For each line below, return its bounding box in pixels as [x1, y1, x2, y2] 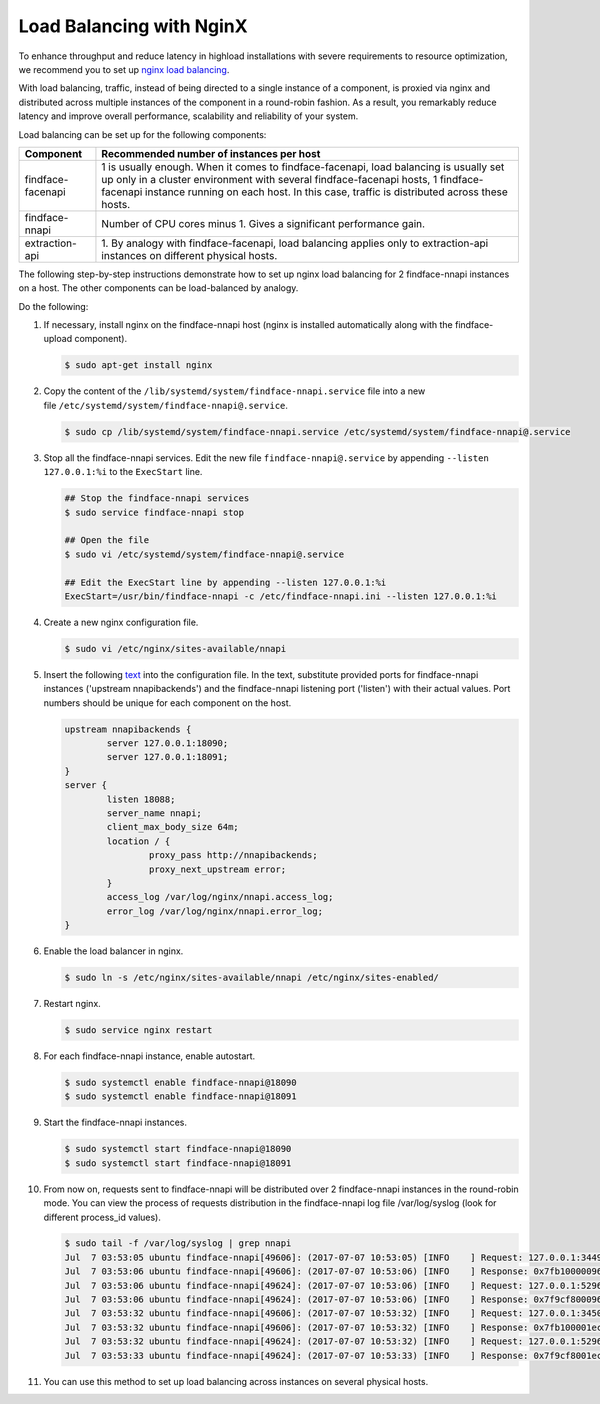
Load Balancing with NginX [18, 15, 249, 37]
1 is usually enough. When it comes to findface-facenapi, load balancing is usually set [101, 160, 505, 174]
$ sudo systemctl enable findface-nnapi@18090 [64, 1076, 297, 1088]
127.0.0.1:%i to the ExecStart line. [43, 466, 203, 478]
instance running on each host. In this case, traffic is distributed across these [145, 185, 509, 199]
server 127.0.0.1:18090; [106, 738, 229, 749]
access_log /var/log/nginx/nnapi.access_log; [106, 891, 334, 903]
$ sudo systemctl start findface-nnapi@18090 [64, 1143, 292, 1155]
